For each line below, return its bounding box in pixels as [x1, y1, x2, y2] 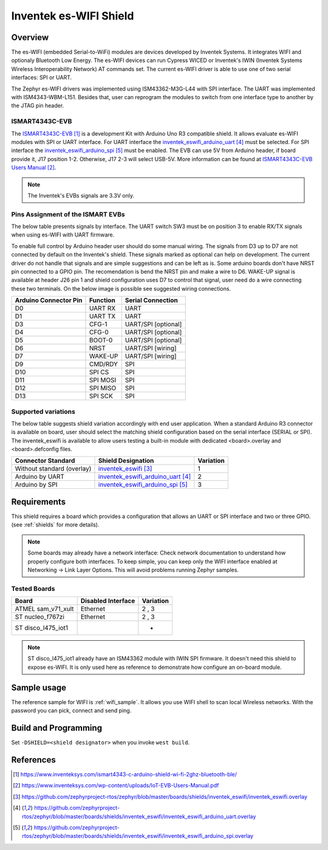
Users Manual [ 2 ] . [11, 164, 56, 171]
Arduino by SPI [15, 480, 58, 489]
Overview [11, 32, 49, 43]
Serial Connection [125, 296, 179, 305]
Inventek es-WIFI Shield [11, 9, 134, 22]
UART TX [89, 312, 116, 320]
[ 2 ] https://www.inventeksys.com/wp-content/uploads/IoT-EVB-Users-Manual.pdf [13, 782, 219, 789]
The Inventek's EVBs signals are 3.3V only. [27, 192, 135, 199]
